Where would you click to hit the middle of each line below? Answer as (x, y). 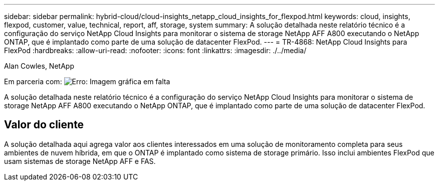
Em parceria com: (33, 81)
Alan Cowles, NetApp (39, 66)
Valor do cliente (44, 125)
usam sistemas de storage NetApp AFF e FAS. (80, 161)
